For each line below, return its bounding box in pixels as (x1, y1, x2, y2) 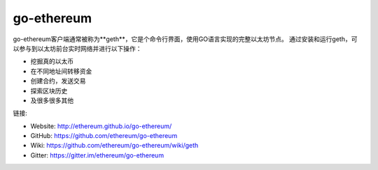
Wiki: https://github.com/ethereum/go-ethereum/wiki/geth (30, 141, 199, 150)
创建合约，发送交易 (30, 77, 86, 85)
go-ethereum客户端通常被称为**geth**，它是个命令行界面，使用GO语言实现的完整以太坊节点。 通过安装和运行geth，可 (13, 35, 358, 43)
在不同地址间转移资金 (30, 67, 92, 75)
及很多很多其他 (30, 96, 73, 105)
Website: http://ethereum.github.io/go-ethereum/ (30, 122, 172, 130)
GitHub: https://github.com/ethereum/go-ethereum (30, 132, 178, 140)
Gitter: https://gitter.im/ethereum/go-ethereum (30, 150, 164, 160)
